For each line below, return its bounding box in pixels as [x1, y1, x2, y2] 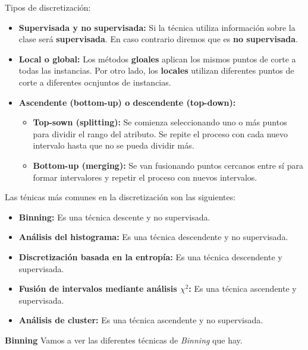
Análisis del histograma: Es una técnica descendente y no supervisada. [18, 231, 288, 243]
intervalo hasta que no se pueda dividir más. [33, 139, 194, 152]
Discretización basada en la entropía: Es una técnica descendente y [18, 250, 282, 263]
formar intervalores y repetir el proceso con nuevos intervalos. [33, 171, 257, 183]
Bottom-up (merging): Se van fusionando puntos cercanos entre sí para [33, 159, 303, 171]
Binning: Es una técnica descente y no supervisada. [18, 210, 210, 223]
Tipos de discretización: [5, 1, 91, 13]
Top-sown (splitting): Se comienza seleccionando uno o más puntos [33, 116, 287, 128]
